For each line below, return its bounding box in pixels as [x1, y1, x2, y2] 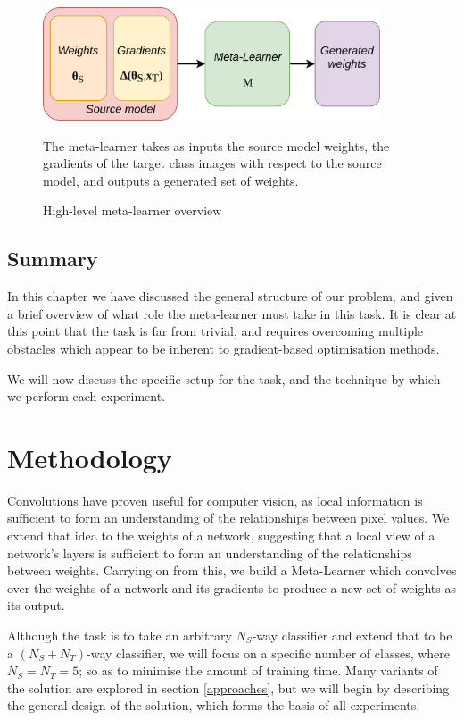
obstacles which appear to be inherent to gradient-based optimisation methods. [7, 339, 440, 357]
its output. [7, 596, 65, 615]
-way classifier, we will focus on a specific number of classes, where [87, 643, 451, 662]
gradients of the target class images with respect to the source [43, 154, 382, 172]
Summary [7, 245, 98, 272]
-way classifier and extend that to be [252, 625, 452, 644]
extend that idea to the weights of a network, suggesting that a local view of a [7, 526, 435, 544]
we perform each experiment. [7, 387, 166, 406]
